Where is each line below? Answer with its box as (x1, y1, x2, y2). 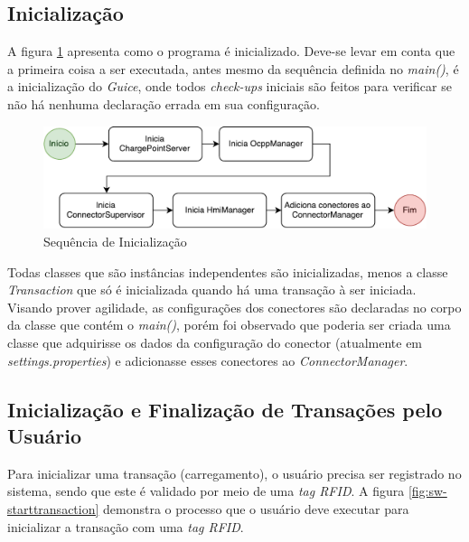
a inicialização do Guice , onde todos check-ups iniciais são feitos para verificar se (7, 77, 452, 96)
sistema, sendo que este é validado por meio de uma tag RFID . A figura (7, 481, 405, 500)
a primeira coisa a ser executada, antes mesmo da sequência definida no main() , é (7, 59, 459, 78)
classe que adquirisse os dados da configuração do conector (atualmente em (7, 333, 423, 351)
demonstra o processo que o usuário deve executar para (103, 499, 409, 518)
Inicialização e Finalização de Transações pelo (7, 395, 443, 423)
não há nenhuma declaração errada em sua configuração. (7, 94, 320, 113)
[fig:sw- (408, 481, 447, 500)
